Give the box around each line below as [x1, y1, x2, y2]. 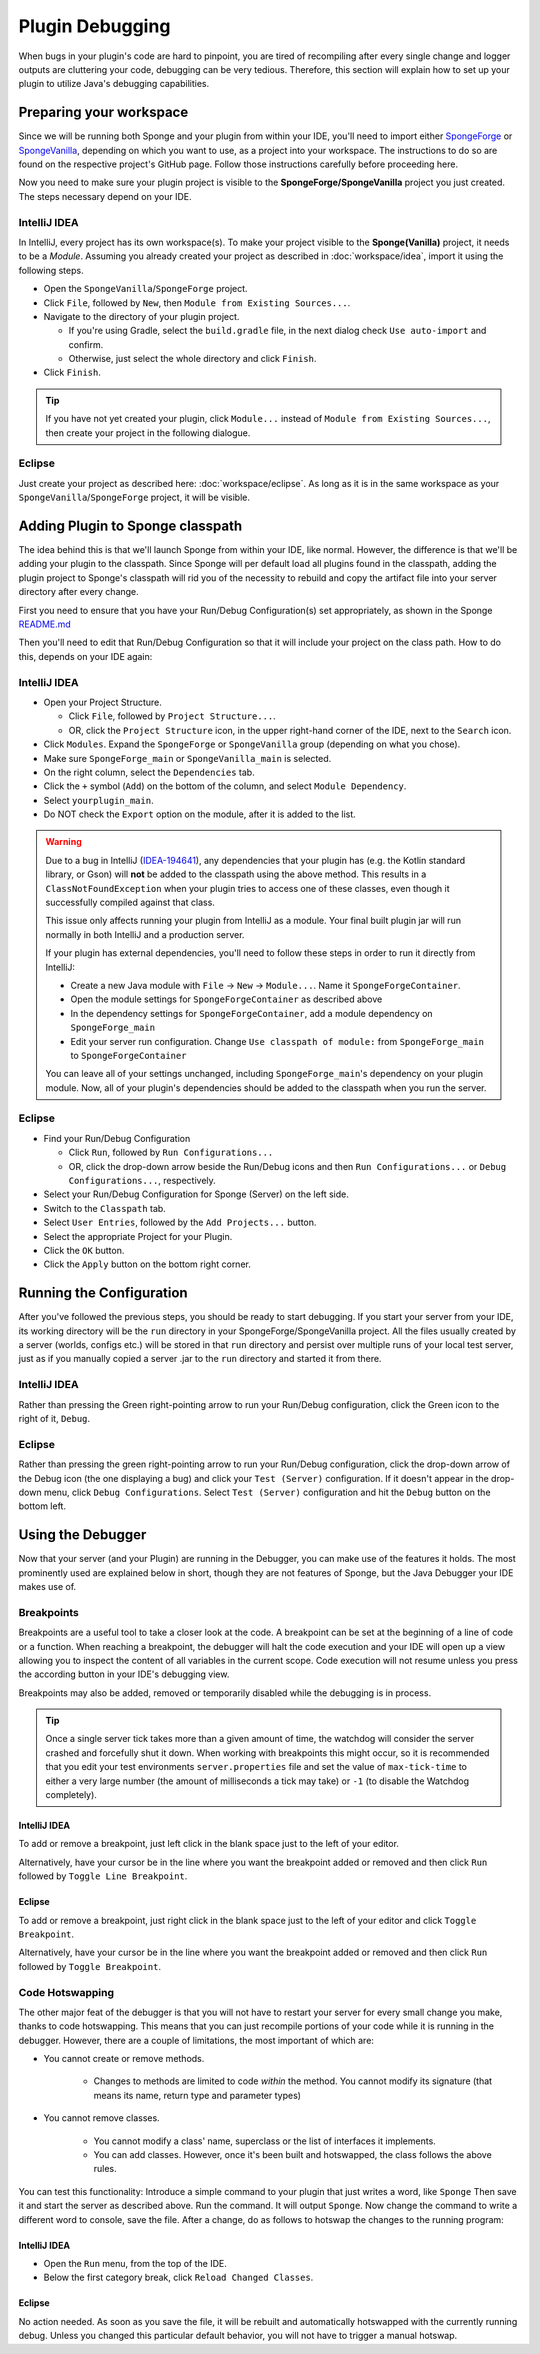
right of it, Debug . [18, 1412, 90, 1424]
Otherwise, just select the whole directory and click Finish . [68, 353, 317, 365]
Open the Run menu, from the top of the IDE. [43, 2257, 227, 2269]
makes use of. [18, 1580, 77, 1592]
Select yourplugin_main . [43, 794, 154, 806]
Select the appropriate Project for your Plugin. [43, 1230, 233, 1242]
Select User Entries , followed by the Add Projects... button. [43, 1216, 317, 1229]
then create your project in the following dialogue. [45, 426, 251, 439]
